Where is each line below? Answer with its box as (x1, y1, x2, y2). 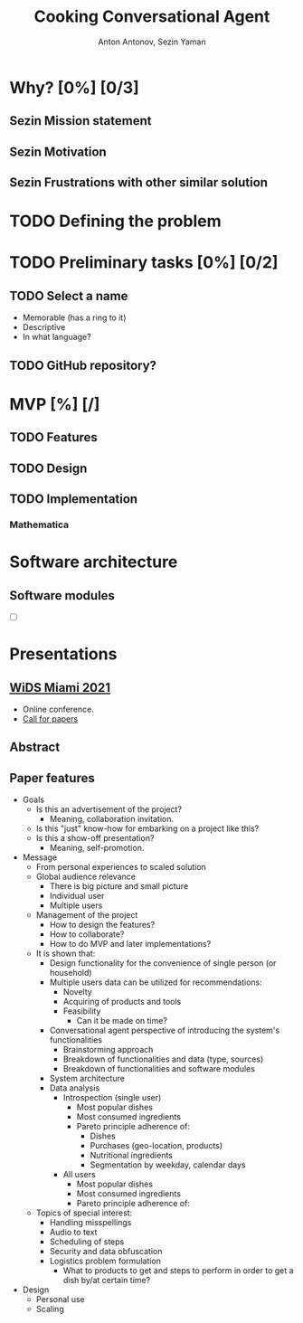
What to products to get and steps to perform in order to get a (62, 1265, 294, 1276)
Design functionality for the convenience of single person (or (49, 958, 277, 969)
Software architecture (9, 552, 178, 572)
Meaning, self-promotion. (49, 843, 145, 854)
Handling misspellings (49, 1217, 132, 1228)
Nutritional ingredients (90, 1150, 174, 1161)
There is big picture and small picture (49, 881, 189, 892)
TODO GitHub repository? (9, 357, 156, 373)
